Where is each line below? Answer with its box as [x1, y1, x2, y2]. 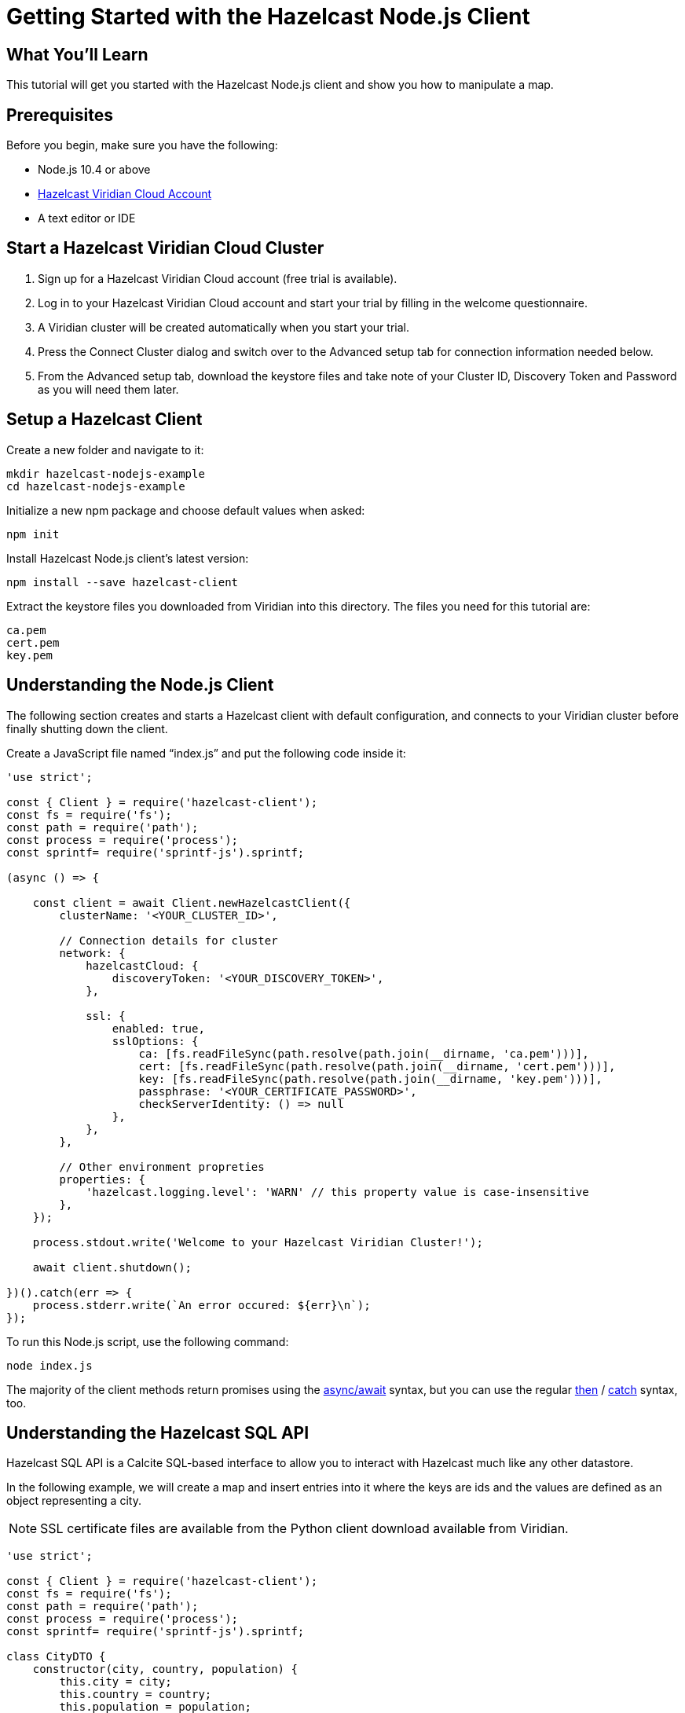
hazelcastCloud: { [86, 959, 199, 972]
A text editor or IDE [38, 211, 136, 226]
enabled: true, [112, 1022, 205, 1035]
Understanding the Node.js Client [6, 675, 274, 695]
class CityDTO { [6, 1650, 106, 1663]
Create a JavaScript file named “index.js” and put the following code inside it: [6, 746, 406, 760]
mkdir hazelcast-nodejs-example [6, 467, 205, 480]
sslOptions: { [112, 1034, 199, 1047]
